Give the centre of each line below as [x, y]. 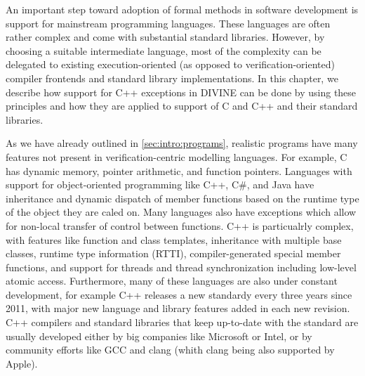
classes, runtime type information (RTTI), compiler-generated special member [173, 253]
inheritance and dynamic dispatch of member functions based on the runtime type [182, 198]
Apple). [22, 363]
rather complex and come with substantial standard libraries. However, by [165, 37]
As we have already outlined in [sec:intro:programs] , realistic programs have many [182, 143]
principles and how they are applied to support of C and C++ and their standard [182, 106]
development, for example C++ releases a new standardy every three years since [179, 294]
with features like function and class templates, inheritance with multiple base [174, 239]
